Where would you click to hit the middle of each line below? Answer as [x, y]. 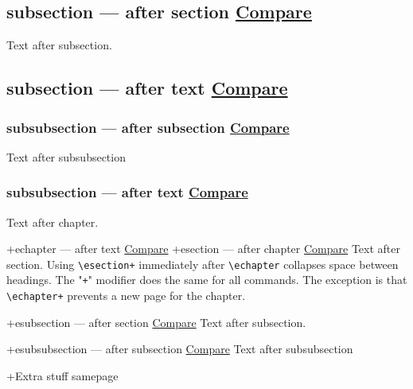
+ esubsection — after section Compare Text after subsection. [156, 322]
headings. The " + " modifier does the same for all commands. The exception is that [207, 280]
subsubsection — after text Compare [127, 192]
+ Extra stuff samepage [62, 375]
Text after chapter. [53, 222]
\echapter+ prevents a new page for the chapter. [126, 296]
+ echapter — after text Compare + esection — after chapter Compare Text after [204, 249]
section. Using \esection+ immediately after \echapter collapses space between [203, 264]
